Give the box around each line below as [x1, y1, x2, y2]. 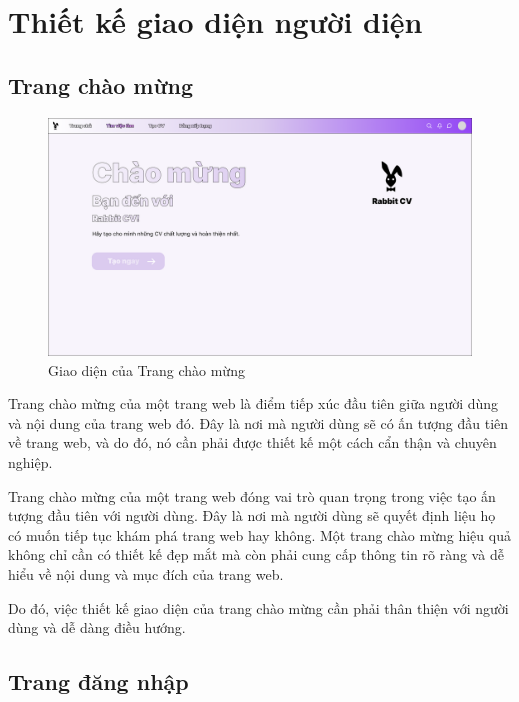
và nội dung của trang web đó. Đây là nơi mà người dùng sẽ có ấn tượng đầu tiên [8, 412, 509, 433]
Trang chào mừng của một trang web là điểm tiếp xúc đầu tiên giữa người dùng [8, 393, 499, 414]
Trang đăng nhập [8, 666, 189, 697]
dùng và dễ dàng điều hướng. [8, 617, 186, 638]
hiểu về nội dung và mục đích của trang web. [8, 564, 284, 585]
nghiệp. [8, 452, 53, 473]
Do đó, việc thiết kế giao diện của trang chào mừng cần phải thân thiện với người [8, 597, 509, 618]
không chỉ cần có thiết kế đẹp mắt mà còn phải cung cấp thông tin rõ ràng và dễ [8, 544, 504, 565]
